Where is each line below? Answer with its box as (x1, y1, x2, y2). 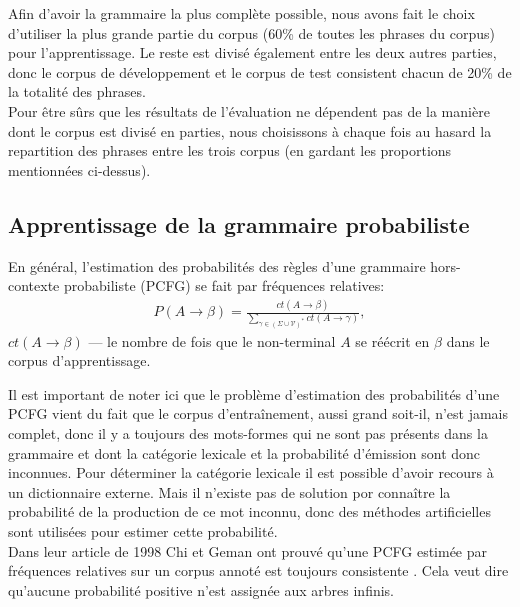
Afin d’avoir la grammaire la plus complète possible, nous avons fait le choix (8, 3, 475, 23)
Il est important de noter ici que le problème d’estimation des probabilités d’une (8, 383, 500, 404)
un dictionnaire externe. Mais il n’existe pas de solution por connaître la (8, 481, 451, 502)
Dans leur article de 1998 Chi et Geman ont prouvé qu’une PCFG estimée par (8, 540, 488, 561)
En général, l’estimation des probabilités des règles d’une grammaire (8, 255, 426, 276)
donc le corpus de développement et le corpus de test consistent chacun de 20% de (8, 61, 512, 82)
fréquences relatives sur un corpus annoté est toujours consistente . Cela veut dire (8, 560, 509, 581)
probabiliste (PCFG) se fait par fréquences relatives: (63, 275, 385, 296)
